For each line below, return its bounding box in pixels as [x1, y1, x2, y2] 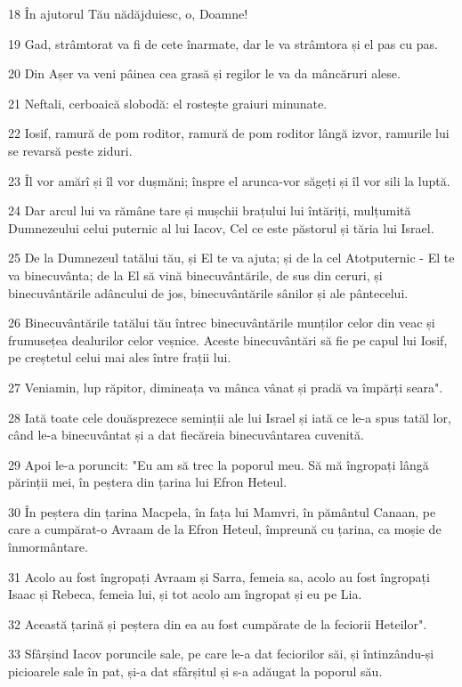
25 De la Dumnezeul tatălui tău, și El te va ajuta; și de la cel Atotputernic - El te [8, 248, 455, 267]
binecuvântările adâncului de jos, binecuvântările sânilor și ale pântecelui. [8, 283, 409, 302]
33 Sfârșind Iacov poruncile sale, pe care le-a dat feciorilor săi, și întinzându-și [8, 644, 434, 663]
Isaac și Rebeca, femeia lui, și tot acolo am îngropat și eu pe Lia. [8, 585, 362, 603]
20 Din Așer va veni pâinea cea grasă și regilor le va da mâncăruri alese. [8, 64, 401, 83]
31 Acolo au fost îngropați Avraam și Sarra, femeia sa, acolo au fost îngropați [8, 567, 430, 586]
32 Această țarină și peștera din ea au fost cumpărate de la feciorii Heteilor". [8, 614, 427, 633]
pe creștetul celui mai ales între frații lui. [8, 348, 231, 367]
